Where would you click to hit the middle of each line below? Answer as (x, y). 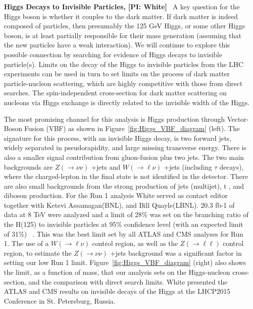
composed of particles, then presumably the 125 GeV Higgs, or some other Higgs (125, 26)
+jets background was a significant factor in (176, 253)
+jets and (106, 166)
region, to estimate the (38, 253)
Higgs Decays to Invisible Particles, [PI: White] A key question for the (122, 6)
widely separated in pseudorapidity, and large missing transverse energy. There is (125, 147)
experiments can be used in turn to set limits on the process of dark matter (117, 74)
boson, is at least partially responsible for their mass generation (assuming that (123, 35)
